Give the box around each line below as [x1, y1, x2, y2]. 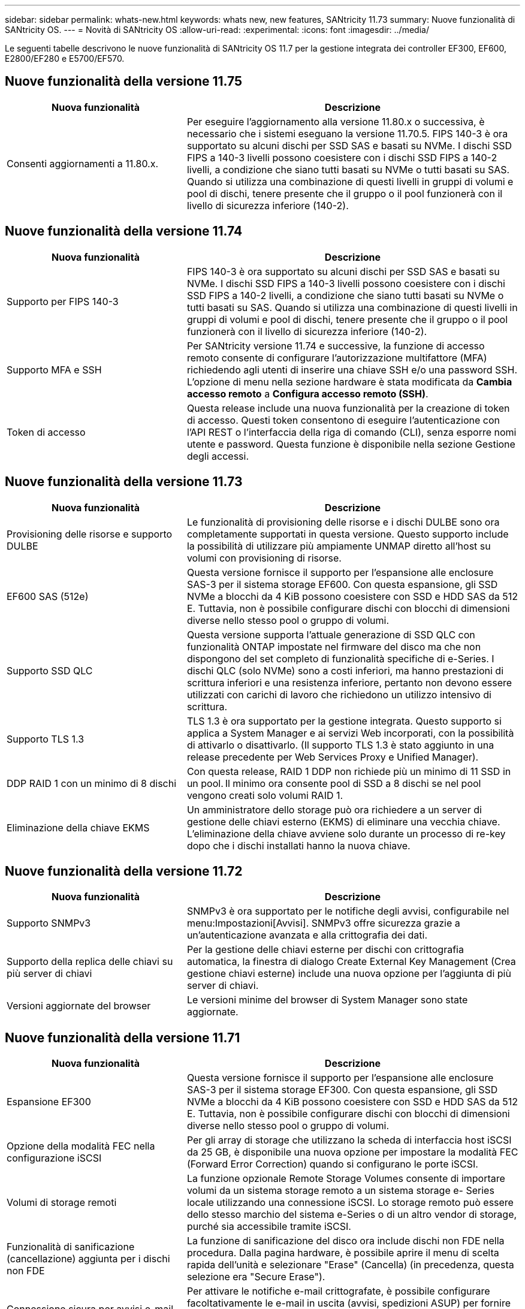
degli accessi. [186, 450, 249, 462]
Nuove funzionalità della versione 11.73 [5, 474, 243, 490]
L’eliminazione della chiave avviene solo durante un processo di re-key [186, 827, 506, 840]
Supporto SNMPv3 [7, 917, 91, 930]
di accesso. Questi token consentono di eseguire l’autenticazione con [186, 414, 500, 426]
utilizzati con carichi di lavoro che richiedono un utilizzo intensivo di [186, 688, 491, 701]
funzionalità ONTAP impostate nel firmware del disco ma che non [186, 640, 481, 653]
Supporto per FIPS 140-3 [7, 295, 119, 307]
